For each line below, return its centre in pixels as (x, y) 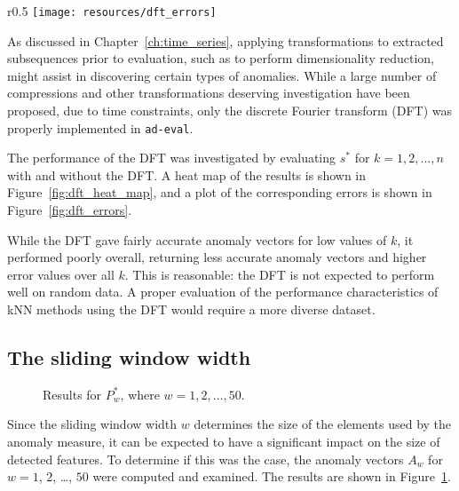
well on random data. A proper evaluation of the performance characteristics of (223, 292)
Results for (72, 394)
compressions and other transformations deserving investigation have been (209, 93)
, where (140, 394)
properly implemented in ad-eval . (100, 127)
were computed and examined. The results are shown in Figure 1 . (272, 476)
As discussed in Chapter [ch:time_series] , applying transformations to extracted (226, 40)
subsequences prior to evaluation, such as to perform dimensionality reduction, (221, 58)
